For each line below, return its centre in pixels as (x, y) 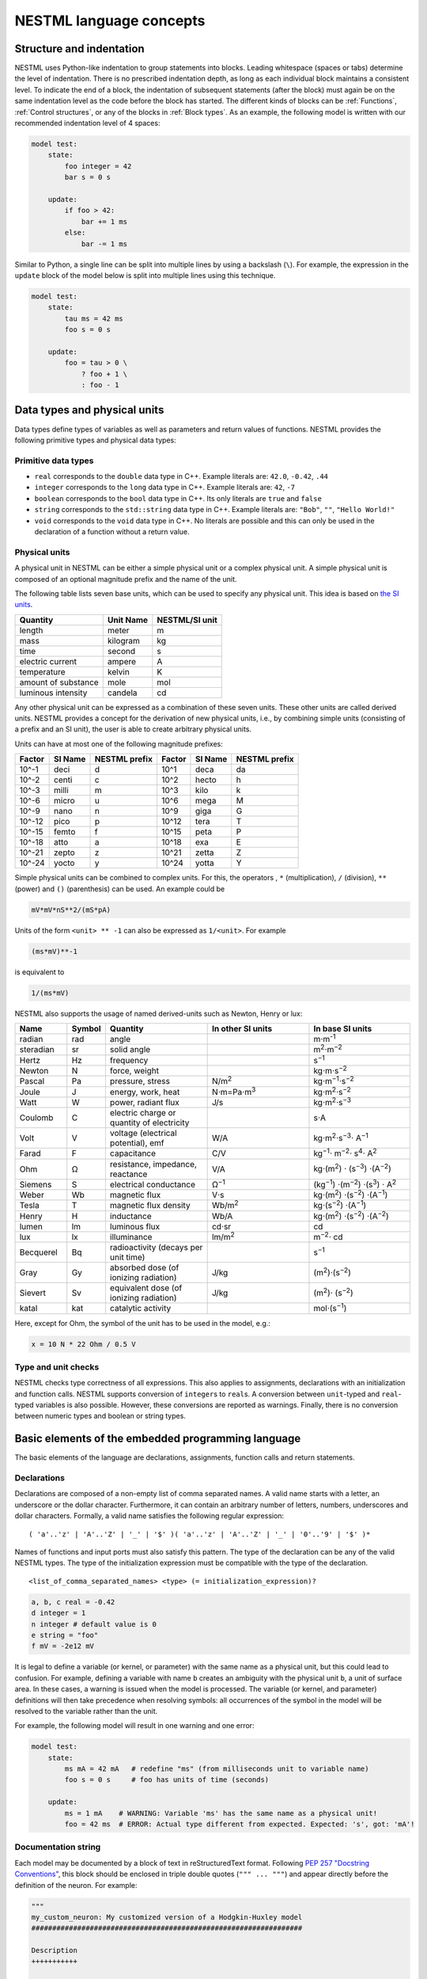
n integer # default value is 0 (94, 1624)
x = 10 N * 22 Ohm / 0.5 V (83, 1344)
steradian (37, 1050)
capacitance (133, 1153)
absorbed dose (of (144, 1268)
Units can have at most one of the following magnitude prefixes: (119, 743)
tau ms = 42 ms (94, 318)
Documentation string (58, 1847)
